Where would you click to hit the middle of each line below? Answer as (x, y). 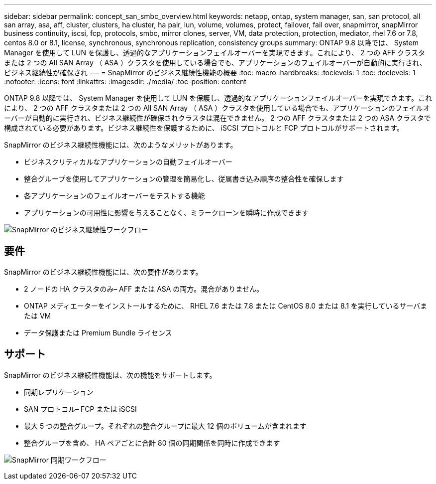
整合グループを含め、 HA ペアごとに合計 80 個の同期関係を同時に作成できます (152, 443)
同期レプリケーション (59, 392)
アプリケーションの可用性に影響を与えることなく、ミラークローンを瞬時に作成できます (166, 213)
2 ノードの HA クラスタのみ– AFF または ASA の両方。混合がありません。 (144, 289)
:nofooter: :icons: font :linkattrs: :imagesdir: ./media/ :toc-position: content (125, 81)
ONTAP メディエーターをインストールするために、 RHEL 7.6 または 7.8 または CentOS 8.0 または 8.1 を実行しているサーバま (226, 306)
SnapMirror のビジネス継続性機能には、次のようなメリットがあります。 (121, 145)
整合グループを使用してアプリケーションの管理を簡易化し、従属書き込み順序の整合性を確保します (184, 179)
